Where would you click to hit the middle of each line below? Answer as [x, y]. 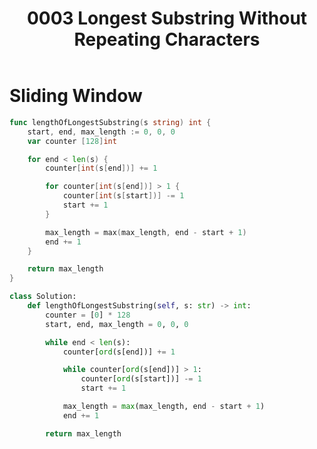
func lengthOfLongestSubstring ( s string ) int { [110, 122]
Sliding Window [76, 96]
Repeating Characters [167, 39]
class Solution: [43, 297]
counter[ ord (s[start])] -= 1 [141, 379]
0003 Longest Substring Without [167, 18]
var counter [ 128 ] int [72, 141]
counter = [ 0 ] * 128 [88, 315]
